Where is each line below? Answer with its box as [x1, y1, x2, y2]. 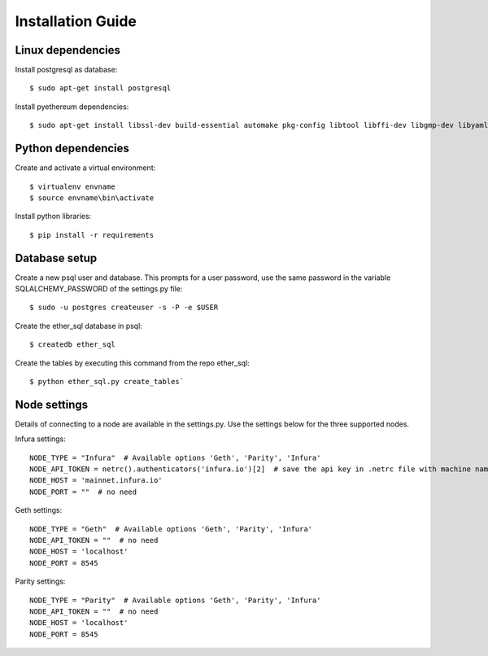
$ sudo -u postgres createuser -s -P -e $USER [29, 303, 219, 313]
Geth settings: [15, 505, 63, 515]
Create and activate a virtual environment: [15, 163, 156, 173]
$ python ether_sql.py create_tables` [29, 377, 185, 386]
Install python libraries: [15, 212, 92, 221]
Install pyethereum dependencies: [15, 102, 129, 112]
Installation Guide [15, 12, 137, 30]
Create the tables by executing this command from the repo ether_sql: [15, 358, 250, 368]
